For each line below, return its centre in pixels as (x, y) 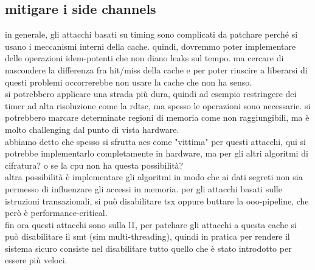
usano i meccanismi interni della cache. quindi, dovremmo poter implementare (151, 46)
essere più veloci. (36, 260)
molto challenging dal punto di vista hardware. (92, 129)
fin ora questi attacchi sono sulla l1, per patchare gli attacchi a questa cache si (151, 224)
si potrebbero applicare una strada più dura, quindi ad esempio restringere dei (151, 94)
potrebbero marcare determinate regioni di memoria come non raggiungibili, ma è (157, 117)
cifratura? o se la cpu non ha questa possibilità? (94, 165)
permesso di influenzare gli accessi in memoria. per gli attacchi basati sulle (144, 188)
